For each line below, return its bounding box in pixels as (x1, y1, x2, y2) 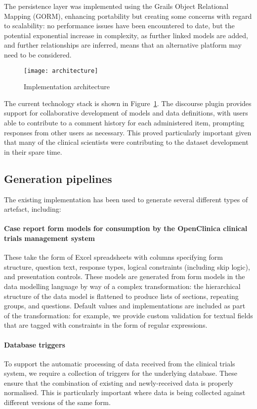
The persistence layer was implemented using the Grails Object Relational (4, 1, 229, 11)
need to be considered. (4, 49, 72, 59)
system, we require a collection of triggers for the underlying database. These (4, 368, 237, 378)
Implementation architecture (24, 81, 110, 92)
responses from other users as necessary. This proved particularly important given (4, 127, 252, 137)
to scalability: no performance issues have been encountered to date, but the (4, 20, 235, 31)
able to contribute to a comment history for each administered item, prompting (4, 117, 245, 127)
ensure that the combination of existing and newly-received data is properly (4, 377, 233, 388)
